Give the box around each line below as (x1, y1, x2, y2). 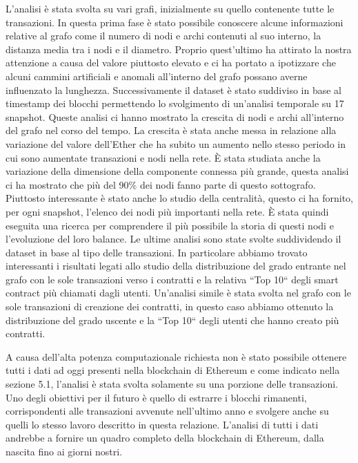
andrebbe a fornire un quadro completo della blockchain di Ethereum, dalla (6, 431, 324, 445)
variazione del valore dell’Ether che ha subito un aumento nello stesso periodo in (6, 136, 346, 151)
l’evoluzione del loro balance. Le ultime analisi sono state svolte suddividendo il (6, 231, 341, 246)
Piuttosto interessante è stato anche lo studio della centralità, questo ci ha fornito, (6, 191, 353, 205)
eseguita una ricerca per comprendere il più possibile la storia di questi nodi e (6, 218, 334, 232)
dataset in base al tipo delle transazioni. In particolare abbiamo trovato (6, 245, 308, 259)
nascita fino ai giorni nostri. (6, 444, 123, 458)
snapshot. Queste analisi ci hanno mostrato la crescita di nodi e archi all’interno (6, 109, 344, 124)
